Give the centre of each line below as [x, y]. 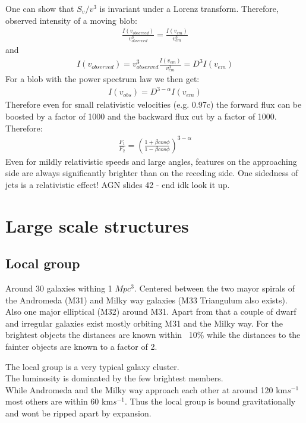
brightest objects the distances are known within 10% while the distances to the [153, 335]
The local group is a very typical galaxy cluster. [92, 366]
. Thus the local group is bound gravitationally [210, 401]
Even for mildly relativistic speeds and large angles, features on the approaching [151, 161]
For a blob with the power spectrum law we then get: [102, 79]
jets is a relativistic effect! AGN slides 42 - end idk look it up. [118, 184]
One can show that [40, 8]
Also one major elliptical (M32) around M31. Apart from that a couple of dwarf [151, 311]
